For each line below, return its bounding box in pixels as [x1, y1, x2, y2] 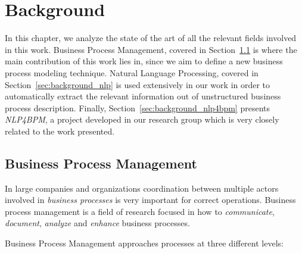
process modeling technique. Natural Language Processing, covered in [5, 66, 259, 79]
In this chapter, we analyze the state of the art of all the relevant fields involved [5, 32, 297, 44]
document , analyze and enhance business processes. [5, 217, 190, 229]
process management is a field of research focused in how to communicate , [5, 205, 275, 217]
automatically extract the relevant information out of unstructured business [5, 90, 281, 102]
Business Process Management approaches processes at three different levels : [5, 237, 284, 249]
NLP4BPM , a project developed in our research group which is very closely [5, 113, 279, 126]
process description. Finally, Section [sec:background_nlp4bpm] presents [5, 101, 270, 114]
